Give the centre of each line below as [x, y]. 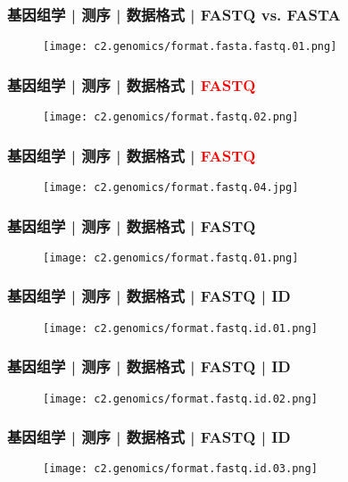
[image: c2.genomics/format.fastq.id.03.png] [180, 469]
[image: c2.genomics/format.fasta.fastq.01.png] [190, 47]
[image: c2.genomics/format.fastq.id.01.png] [180, 328]
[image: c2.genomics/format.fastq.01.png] [171, 258]
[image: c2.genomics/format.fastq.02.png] [171, 117]
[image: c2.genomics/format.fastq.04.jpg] [171, 187]
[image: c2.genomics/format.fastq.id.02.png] [180, 399]
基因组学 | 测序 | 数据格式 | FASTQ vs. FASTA [174, 14]
